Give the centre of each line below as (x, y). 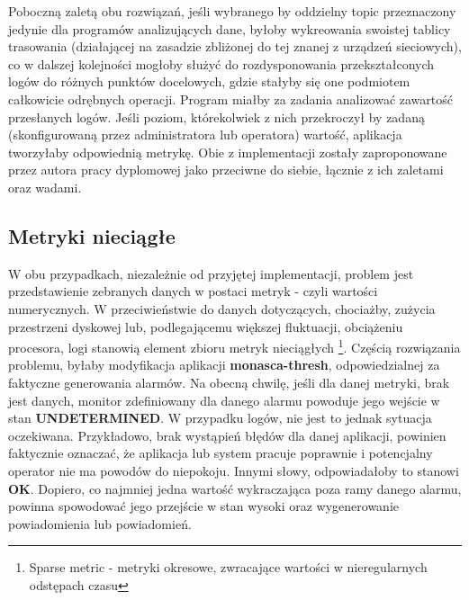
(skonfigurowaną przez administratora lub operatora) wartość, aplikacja (205, 134)
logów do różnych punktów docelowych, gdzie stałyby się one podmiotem (209, 81)
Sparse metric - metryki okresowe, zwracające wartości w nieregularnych (228, 567)
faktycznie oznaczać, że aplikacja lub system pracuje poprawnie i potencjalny (221, 453)
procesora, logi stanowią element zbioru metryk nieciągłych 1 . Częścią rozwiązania (234, 346)
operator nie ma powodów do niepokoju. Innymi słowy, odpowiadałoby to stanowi (234, 470)
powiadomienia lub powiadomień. (100, 523)
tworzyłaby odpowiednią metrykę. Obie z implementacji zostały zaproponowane (228, 152)
